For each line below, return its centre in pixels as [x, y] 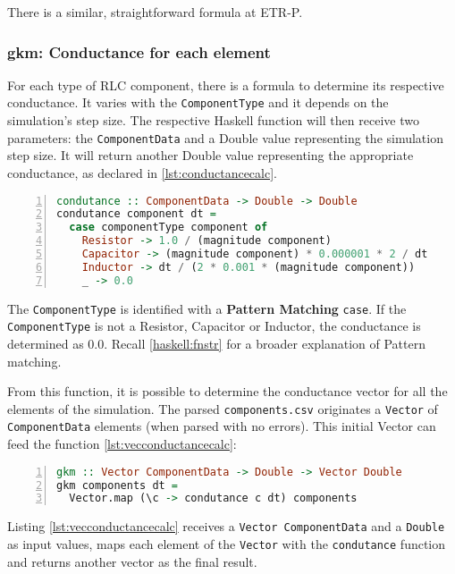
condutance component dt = [136, 214]
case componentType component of [169, 228]
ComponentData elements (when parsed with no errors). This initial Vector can [222, 426]
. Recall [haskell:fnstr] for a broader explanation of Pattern [265, 343]
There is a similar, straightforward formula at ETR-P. [155, 12]
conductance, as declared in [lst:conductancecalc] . [142, 172]
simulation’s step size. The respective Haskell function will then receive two [213, 120]
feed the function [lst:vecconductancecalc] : [122, 444]
